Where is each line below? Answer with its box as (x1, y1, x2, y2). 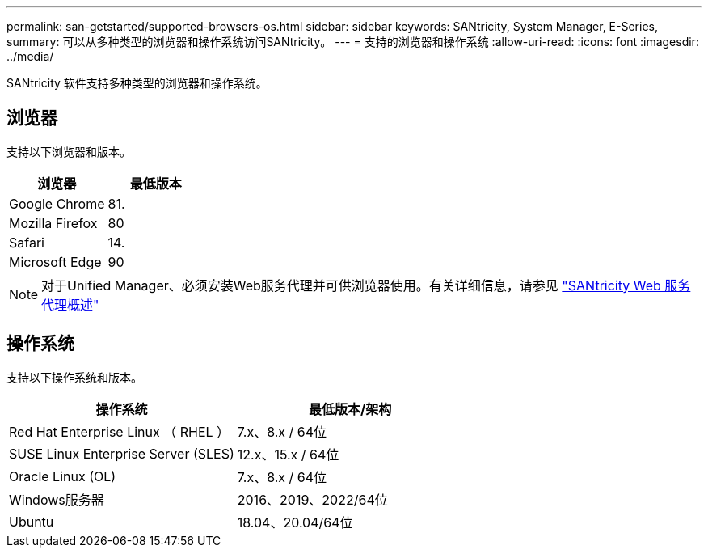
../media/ (6, 49, 54, 63)
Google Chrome (9, 195, 105, 212)
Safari (9, 234, 44, 251)
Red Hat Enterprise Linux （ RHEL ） (9, 423, 230, 440)
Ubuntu (9, 513, 54, 530)
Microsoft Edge (9, 253, 102, 270)
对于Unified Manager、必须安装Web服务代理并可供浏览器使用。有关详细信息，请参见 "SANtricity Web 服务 (41, 277, 691, 294)
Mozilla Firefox (9, 214, 98, 231)
